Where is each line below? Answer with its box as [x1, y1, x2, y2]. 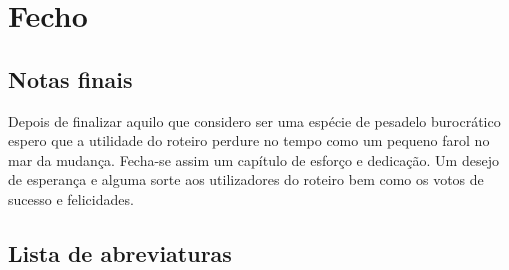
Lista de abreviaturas [8, 237, 232, 268]
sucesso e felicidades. [8, 188, 134, 209]
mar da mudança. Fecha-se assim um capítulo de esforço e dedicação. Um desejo [8, 149, 499, 170]
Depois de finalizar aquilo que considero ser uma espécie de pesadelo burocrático [8, 110, 501, 131]
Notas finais [8, 63, 133, 94]
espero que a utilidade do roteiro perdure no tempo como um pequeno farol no [8, 130, 490, 151]
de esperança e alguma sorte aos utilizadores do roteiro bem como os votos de [8, 169, 484, 190]
